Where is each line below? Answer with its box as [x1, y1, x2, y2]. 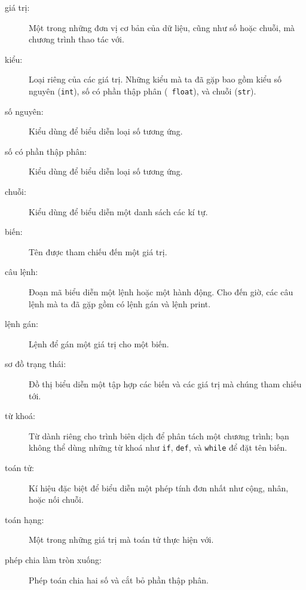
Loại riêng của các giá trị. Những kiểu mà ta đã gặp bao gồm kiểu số [29, 73, 282, 85]
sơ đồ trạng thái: [5, 357, 66, 370]
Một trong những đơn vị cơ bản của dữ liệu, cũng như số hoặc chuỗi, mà [29, 21, 295, 33]
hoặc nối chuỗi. [29, 493, 84, 506]
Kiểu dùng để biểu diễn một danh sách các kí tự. [29, 205, 208, 218]
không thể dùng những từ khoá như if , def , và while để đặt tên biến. [29, 441, 287, 454]
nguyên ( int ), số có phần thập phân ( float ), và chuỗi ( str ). [29, 84, 256, 97]
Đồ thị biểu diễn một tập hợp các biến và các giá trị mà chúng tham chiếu [29, 377, 302, 390]
